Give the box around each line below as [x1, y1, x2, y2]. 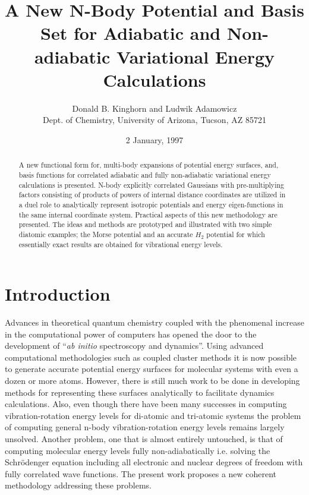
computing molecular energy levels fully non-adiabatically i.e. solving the [5, 444, 270, 456]
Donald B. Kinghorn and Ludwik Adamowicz [72, 102, 237, 114]
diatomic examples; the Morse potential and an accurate [18, 229, 193, 239]
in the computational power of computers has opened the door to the [5, 327, 257, 340]
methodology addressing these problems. [5, 479, 152, 491]
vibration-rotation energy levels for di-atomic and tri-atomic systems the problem [5, 409, 301, 421]
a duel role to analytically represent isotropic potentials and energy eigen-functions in [18, 199, 283, 209]
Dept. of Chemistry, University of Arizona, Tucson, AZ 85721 [43, 113, 266, 126]
